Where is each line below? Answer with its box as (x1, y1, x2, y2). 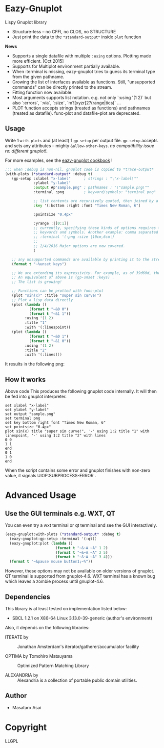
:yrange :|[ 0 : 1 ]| (33, 221, 69, 226)
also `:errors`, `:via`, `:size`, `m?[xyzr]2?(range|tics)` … (12, 100, 121, 105)
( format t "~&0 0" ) (29, 307, 69, 311)
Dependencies (5, 593, 50, 601)
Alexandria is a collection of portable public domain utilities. (17, 677, 138, 683)
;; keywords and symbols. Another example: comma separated (33, 230, 159, 235)
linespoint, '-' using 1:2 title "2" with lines (5, 433, 106, 438)
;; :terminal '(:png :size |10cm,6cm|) (33, 234, 115, 239)
